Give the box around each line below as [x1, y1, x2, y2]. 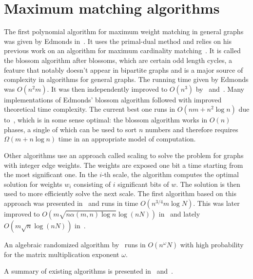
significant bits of [117, 179, 169, 189]
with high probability [180, 239, 244, 250]
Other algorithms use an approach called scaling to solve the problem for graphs [4, 150, 244, 160]
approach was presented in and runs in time [4, 198, 138, 208]
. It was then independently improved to [47, 83, 168, 94]
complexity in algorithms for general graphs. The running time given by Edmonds [4, 74, 249, 84]
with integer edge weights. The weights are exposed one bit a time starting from [4, 159, 243, 170]
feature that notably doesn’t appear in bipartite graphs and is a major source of [4, 64, 243, 75]
